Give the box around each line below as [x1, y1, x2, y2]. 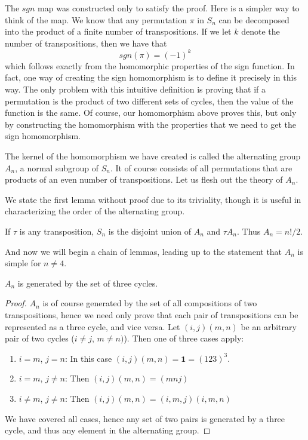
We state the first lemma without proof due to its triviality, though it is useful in [5, 193, 301, 205]
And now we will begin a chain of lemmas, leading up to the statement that [5, 245, 282, 257]
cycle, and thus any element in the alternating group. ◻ [5, 424, 211, 436]
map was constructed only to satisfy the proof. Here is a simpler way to [38, 2, 300, 14]
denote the [241, 25, 280, 38]
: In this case [65, 352, 112, 364]
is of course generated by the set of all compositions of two [42, 297, 257, 309]
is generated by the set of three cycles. [17, 276, 158, 289]
